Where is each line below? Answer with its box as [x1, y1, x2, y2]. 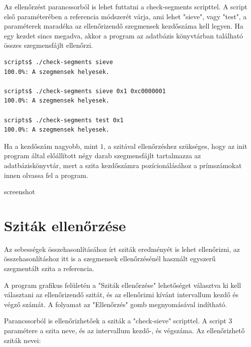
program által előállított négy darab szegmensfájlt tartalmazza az [4, 150, 201, 161]
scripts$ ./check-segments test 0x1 [4, 116, 124, 124]
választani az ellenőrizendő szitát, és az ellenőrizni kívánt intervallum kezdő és [4, 289, 239, 300]
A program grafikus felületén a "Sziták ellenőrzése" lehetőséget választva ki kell [4, 279, 241, 290]
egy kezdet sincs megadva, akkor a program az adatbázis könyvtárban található [4, 30, 243, 40]
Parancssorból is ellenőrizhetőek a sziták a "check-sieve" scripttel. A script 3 [4, 315, 232, 326]
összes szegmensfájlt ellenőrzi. [4, 40, 93, 50]
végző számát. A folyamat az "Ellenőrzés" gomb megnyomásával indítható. [4, 299, 227, 309]
